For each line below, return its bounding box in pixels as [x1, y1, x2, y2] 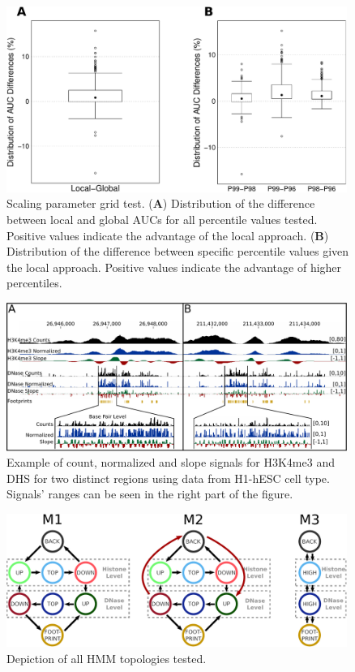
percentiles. [6, 274, 62, 291]
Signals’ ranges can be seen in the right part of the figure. [6, 485, 293, 502]
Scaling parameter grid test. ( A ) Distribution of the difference [6, 195, 315, 212]
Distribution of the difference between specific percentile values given [6, 243, 349, 260]
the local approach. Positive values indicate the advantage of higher [6, 258, 342, 275]
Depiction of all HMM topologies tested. [6, 649, 207, 666]
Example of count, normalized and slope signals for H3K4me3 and [6, 454, 335, 471]
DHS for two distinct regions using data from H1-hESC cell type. [6, 469, 330, 486]
